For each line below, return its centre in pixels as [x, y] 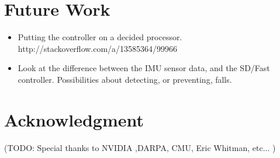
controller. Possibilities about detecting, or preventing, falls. [125, 79]
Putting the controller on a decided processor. [100, 37]
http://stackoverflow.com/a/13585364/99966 [98, 48]
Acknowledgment [74, 119]
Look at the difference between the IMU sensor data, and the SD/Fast [144, 68]
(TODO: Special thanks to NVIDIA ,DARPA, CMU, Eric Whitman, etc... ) [140, 147]
